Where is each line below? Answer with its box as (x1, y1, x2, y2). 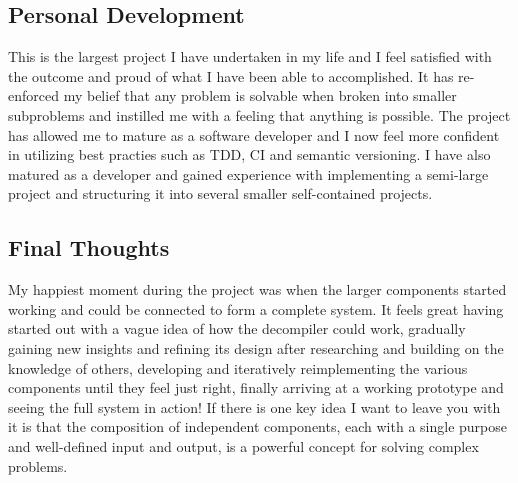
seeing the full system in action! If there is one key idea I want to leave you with (8, 396, 501, 417)
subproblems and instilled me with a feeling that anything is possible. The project (8, 104, 511, 125)
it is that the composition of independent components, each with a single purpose (8, 416, 507, 437)
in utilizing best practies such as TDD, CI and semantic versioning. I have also (8, 144, 491, 165)
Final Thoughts (8, 232, 170, 263)
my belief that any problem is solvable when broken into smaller (63, 85, 457, 106)
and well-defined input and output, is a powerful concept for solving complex (8, 435, 479, 456)
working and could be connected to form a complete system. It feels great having (8, 298, 504, 319)
